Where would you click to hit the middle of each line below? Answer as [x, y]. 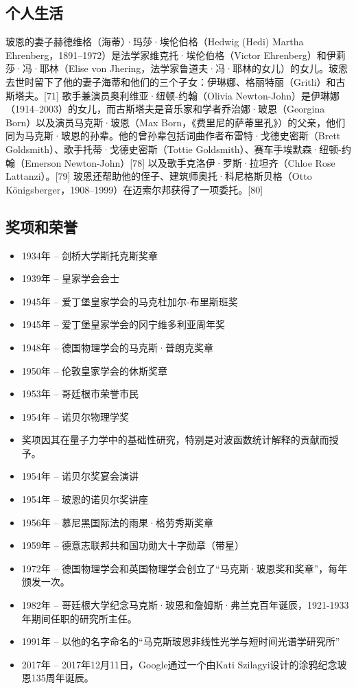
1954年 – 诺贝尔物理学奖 [75, 416]
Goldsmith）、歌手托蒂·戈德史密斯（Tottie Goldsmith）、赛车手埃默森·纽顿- [174, 149]
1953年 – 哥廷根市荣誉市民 [80, 394]
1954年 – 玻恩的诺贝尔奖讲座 [85, 499]
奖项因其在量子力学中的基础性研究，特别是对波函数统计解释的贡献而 [175, 440]
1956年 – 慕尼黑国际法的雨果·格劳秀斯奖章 [118, 522]
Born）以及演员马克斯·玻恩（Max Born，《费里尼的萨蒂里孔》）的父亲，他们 [176, 122]
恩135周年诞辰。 [58, 678]
